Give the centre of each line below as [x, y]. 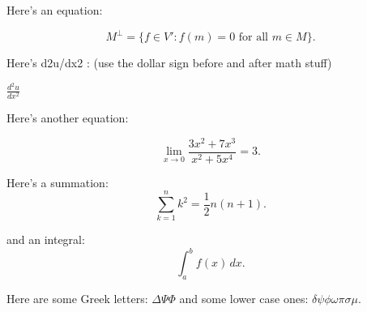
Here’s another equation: [68, 117]
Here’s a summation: [58, 182]
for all [253, 38]
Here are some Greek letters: [77, 299]
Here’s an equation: [55, 10]
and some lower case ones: [244, 299]
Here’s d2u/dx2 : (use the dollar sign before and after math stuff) [169, 63]
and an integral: [46, 239]
